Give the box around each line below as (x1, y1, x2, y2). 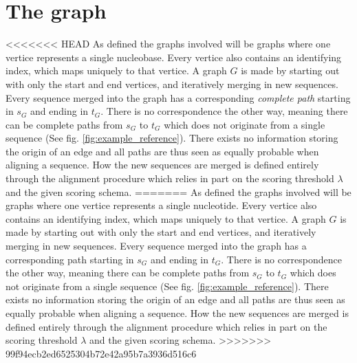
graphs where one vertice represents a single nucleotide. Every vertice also (6, 198, 317, 212)
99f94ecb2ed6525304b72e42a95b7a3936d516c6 (6, 346, 197, 360)
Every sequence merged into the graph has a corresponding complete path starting (6, 90, 351, 104)
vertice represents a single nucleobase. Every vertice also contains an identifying (6, 49, 342, 64)
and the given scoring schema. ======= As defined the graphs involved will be (6, 184, 351, 199)
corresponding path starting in (6, 252, 134, 266)
